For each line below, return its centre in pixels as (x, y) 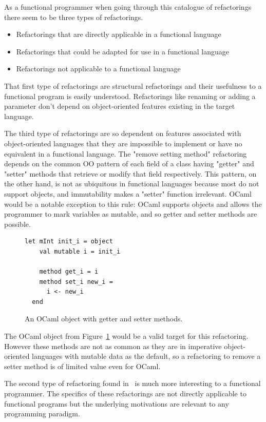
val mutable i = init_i (80, 251)
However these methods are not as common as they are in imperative (113, 346)
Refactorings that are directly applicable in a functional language (119, 34)
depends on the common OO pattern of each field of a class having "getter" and (129, 164)
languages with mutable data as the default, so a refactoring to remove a (146, 356)
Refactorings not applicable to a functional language (98, 69)
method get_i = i (69, 272)
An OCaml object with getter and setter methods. (104, 319)
